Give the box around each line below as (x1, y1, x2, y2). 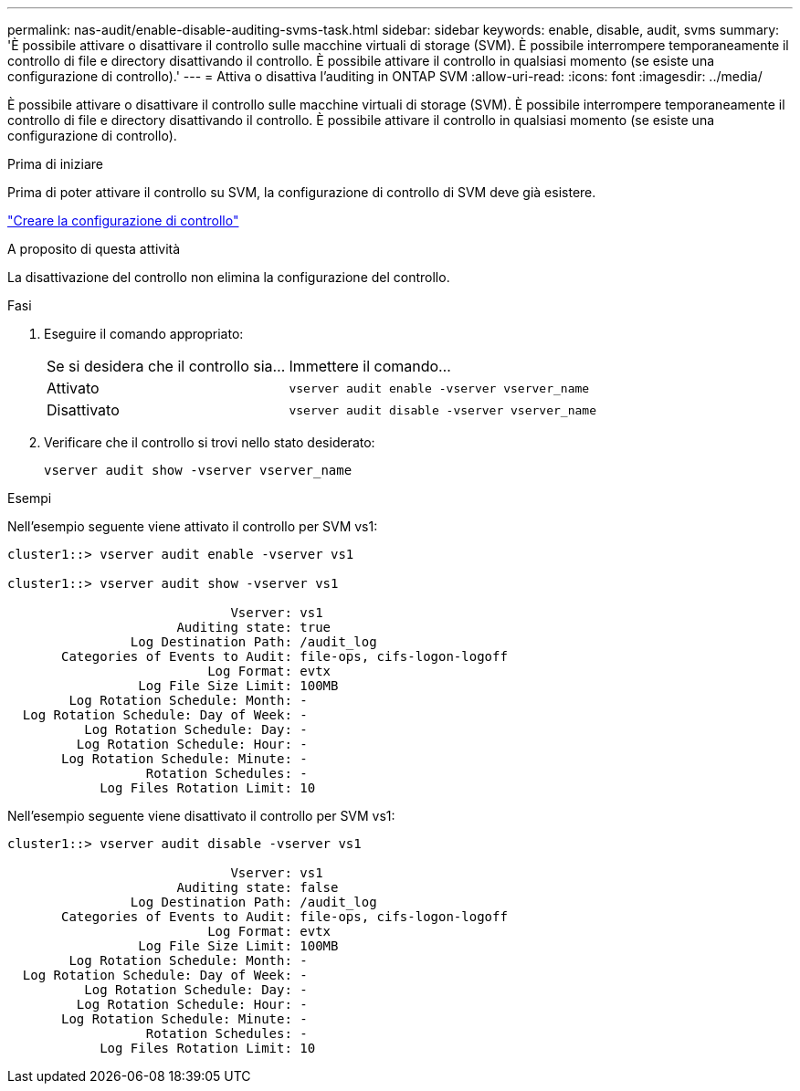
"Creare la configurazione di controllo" (7, 213, 239, 228)
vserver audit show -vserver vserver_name (44, 463, 353, 477)
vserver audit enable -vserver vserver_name (289, 381, 590, 395)
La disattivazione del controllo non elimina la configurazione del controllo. (7, 269, 450, 285)
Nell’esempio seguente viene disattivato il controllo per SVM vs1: (7, 808, 395, 823)
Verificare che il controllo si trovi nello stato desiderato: (44, 435, 375, 450)
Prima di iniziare (7, 156, 103, 172)
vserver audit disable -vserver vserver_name (289, 403, 596, 417)
